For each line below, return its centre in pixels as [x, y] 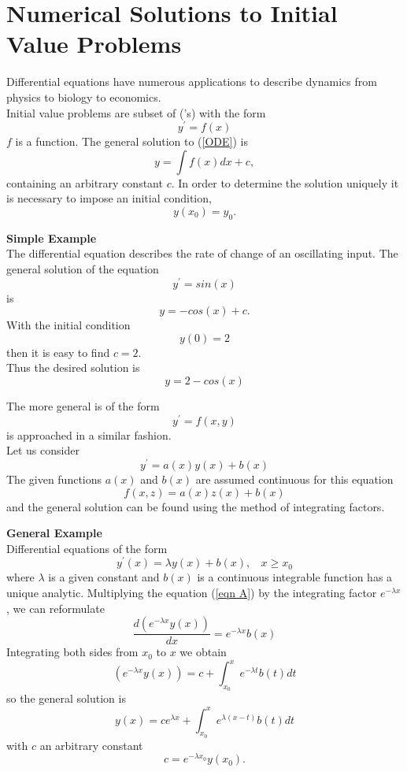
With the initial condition [68, 325]
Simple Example [52, 238]
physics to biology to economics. [84, 96]
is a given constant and [104, 577]
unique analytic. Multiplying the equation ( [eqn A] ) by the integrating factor [192, 592]
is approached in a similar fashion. [89, 434]
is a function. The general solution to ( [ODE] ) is [132, 141]
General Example [54, 533]
